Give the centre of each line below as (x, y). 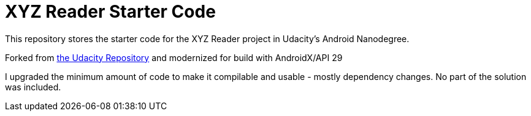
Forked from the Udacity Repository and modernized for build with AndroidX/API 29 (174, 57)
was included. (33, 87)
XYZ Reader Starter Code (110, 12)
